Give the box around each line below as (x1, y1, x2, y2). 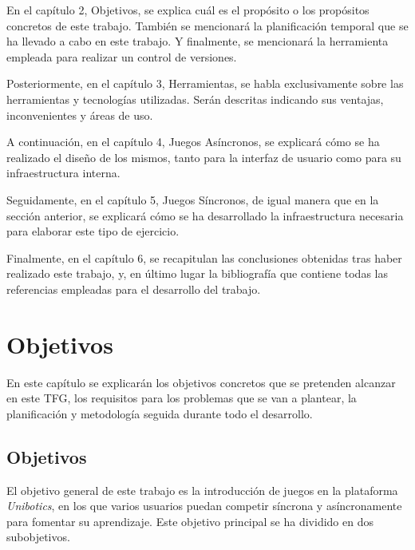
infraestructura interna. (6, 164, 121, 181)
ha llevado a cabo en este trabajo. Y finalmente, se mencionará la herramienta (6, 33, 389, 49)
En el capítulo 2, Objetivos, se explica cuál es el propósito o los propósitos (6, 2, 370, 18)
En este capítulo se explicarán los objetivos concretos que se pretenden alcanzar (6, 374, 396, 390)
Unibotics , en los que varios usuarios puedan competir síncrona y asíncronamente (6, 497, 402, 514)
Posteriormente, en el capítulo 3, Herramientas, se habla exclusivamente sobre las (6, 75, 404, 92)
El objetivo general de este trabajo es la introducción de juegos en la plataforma (6, 481, 398, 498)
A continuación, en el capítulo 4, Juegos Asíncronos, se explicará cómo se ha (6, 133, 380, 150)
